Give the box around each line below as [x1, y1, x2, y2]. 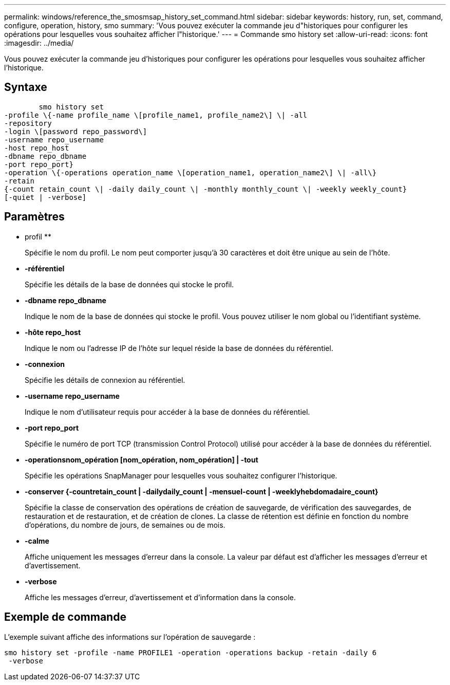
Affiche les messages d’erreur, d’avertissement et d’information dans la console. [25, 593, 296, 602]
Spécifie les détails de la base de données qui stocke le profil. [25, 280, 234, 289]
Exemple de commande [4, 610, 126, 624]
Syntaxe [4, 81, 47, 94]
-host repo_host [4, 143, 69, 152]
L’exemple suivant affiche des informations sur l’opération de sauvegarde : [4, 632, 256, 641]
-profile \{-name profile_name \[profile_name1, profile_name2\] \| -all [4, 110, 308, 119]
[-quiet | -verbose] [4, 193, 87, 201]
